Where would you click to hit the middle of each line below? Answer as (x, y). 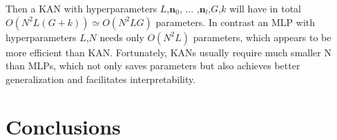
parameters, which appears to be (262, 37)
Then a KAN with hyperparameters (81, 8)
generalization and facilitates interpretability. (101, 79)
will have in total (265, 8)
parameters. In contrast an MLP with (235, 22)
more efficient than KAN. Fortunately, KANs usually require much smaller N (168, 52)
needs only (122, 37)
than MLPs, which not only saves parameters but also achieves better (153, 66)
